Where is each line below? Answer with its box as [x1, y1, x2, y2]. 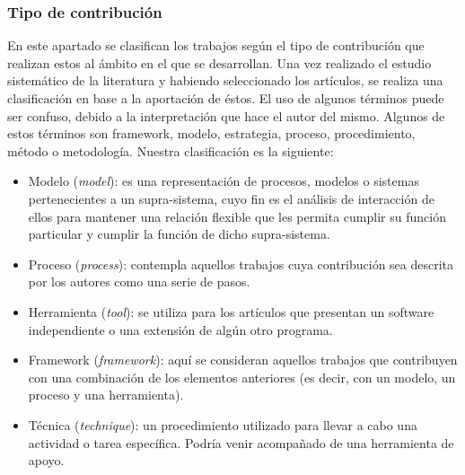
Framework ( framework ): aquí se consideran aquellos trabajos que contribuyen [28, 350, 458, 369]
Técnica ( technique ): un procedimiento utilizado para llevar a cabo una [28, 415, 417, 434]
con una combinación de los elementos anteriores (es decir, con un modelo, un [28, 367, 456, 386]
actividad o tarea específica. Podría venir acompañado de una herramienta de [28, 433, 454, 452]
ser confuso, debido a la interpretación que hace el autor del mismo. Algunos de [7, 106, 445, 125]
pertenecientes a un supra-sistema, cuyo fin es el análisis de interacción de [28, 189, 434, 207]
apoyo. [28, 451, 65, 470]
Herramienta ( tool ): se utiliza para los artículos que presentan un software [28, 302, 434, 321]
